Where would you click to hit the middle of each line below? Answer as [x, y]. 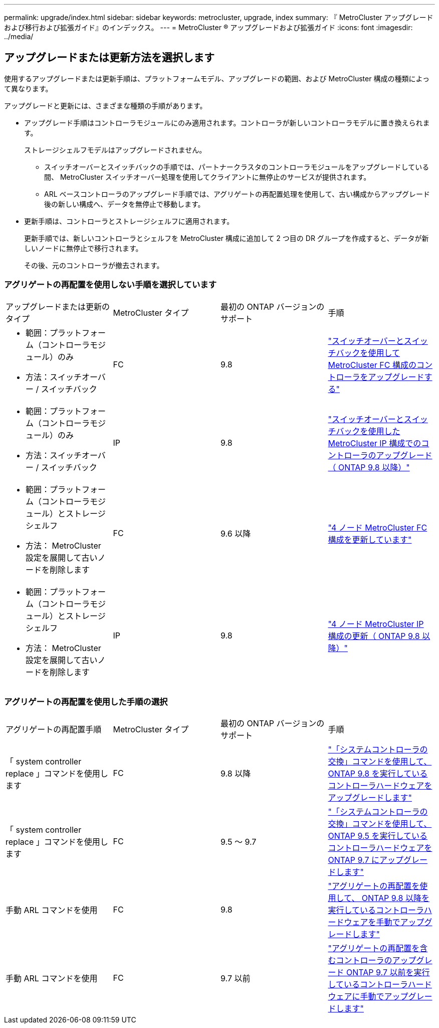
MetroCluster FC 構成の [372, 365]
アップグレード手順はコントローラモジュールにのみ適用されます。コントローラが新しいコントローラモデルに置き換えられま [227, 122]
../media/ [19, 36]
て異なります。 [28, 88]
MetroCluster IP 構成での [375, 443]
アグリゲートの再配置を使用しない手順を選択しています [111, 285]
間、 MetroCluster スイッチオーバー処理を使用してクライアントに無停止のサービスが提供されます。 [207, 177]
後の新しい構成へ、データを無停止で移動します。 [125, 204]
